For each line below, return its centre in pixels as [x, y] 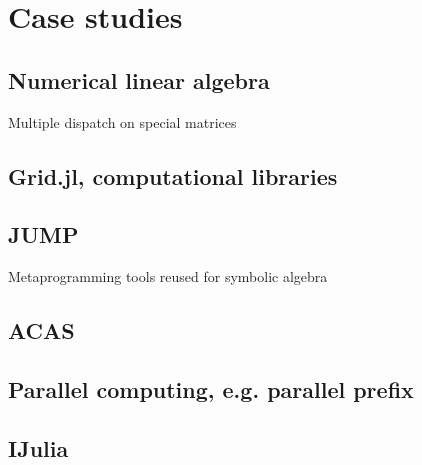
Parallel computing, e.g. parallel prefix [211, 388]
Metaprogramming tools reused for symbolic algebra [168, 276]
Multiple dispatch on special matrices [122, 121]
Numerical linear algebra [139, 79]
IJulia [38, 447]
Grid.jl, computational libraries [173, 175]
